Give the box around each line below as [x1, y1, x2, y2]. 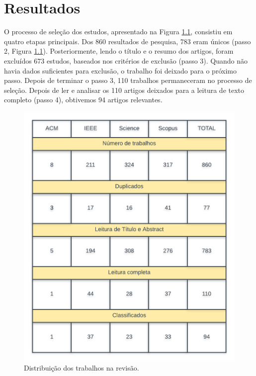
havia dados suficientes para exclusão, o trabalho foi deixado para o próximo [4, 65, 237, 75]
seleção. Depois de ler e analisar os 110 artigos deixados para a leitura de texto [4, 84, 245, 95]
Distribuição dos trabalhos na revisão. [24, 363, 139, 373]
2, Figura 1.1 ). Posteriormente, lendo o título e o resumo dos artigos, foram [4, 46, 234, 56]
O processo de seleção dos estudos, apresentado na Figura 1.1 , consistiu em [4, 26, 233, 37]
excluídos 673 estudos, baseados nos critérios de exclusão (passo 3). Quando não [4, 55, 248, 66]
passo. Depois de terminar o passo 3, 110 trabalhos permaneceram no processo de [4, 75, 252, 85]
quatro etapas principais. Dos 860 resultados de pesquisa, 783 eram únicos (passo [4, 36, 251, 46]
